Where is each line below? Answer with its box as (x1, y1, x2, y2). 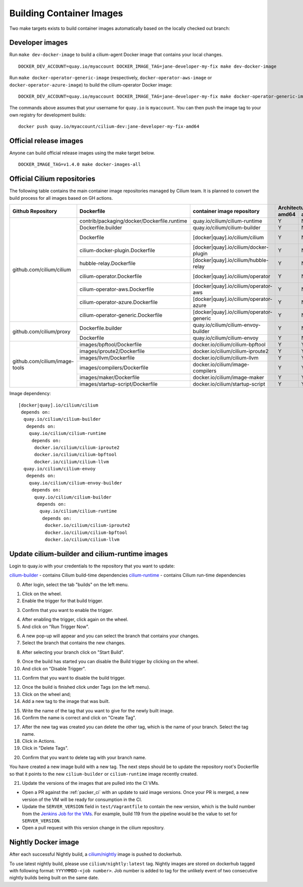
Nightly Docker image (9, 838, 79, 847)
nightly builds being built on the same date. (9, 875, 99, 881)
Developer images (9, 38, 68, 47)
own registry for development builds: (9, 112, 86, 118)
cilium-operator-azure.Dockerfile (79, 299, 158, 306)
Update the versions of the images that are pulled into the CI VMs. (22, 780, 160, 786)
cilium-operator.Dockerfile (79, 273, 142, 280)
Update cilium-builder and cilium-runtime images (9, 549, 168, 558)
